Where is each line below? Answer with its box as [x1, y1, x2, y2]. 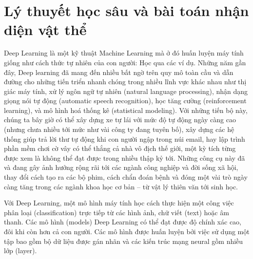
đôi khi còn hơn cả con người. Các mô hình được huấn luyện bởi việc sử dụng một [4, 226, 250, 236]
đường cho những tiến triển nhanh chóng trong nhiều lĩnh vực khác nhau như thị [4, 76, 247, 87]
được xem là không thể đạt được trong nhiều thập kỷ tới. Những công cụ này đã [4, 152, 245, 163]
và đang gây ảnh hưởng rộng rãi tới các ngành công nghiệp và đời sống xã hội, [4, 162, 238, 172]
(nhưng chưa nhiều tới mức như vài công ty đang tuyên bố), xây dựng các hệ [4, 124, 234, 134]
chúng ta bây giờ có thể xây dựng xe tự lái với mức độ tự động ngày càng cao [4, 114, 236, 125]
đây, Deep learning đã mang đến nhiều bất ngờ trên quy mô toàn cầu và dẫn [4, 67, 234, 77]
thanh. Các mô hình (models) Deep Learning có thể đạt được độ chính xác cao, [4, 217, 242, 227]
